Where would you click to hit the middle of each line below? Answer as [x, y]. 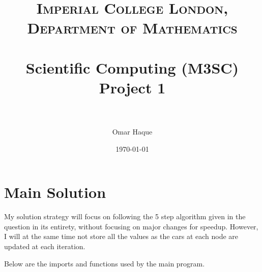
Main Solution [55, 192]
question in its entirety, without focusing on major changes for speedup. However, [131, 226]
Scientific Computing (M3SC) [132, 67]
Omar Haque [132, 132]
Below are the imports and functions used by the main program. [105, 263]
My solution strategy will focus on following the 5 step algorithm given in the [125, 216]
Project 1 [132, 87]
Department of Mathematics [132, 28]
